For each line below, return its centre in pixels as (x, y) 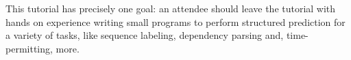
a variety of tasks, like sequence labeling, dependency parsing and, (145, 35)
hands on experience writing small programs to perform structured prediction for (175, 21)
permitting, (29, 48)
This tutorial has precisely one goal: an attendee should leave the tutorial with (171, 8)
